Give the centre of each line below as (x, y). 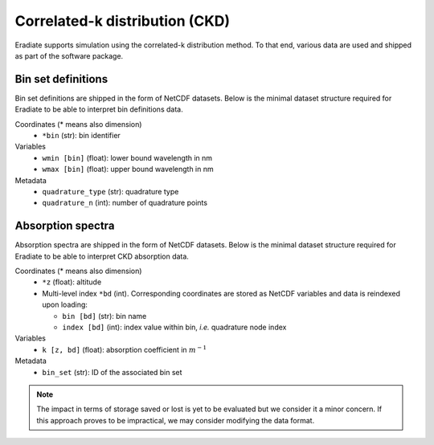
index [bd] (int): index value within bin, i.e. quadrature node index (174, 327)
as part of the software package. (69, 55)
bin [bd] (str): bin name (104, 316)
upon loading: (65, 304)
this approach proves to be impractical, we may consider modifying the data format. (176, 420)
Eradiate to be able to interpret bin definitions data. (99, 109)
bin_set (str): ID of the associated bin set (112, 372)
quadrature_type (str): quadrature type (111, 191)
